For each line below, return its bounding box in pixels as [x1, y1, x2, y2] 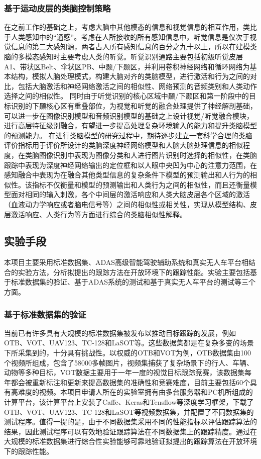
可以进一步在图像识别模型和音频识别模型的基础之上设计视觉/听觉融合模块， [4, 110, 253, 121]
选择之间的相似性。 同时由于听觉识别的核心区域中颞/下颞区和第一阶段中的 [4, 90, 249, 101]
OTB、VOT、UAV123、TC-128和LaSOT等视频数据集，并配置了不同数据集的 [4, 406, 254, 417]
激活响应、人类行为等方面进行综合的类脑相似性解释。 [11, 209, 187, 219]
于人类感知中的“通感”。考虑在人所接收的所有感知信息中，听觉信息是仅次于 [4, 31, 250, 42]
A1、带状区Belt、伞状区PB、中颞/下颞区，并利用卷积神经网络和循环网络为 [4, 61, 250, 71]
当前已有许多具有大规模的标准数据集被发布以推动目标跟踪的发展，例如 [4, 327, 236, 338]
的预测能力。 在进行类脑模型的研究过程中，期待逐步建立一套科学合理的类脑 [4, 130, 252, 140]
